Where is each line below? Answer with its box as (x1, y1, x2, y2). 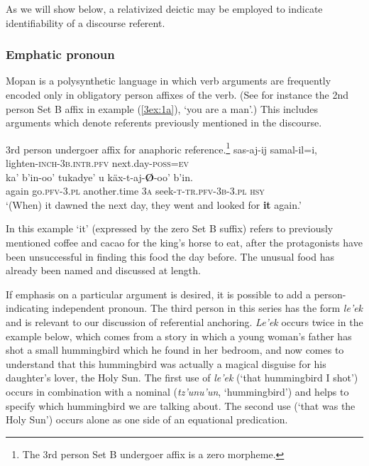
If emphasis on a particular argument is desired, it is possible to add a (6, 286, 312, 301)
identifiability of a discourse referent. (6, 15, 165, 30)
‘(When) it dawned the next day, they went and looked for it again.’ (6, 197, 302, 212)
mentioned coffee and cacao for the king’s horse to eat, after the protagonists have (6, 235, 363, 249)
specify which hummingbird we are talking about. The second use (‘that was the (6, 398, 356, 413)
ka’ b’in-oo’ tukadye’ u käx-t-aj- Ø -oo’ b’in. (6, 169, 193, 184)
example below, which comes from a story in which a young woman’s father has (6, 328, 352, 343)
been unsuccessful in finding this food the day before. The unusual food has (6, 249, 334, 264)
